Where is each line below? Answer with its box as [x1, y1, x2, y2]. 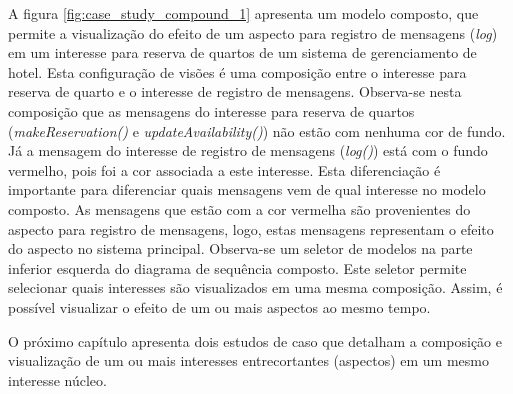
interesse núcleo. [8, 369, 107, 390]
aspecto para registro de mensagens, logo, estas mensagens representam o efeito [8, 218, 494, 239]
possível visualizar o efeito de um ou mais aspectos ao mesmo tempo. [8, 296, 431, 317]
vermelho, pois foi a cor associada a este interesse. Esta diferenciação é [8, 159, 441, 180]
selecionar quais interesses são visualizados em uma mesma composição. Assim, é [8, 277, 503, 298]
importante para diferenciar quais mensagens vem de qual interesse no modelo [8, 179, 486, 200]
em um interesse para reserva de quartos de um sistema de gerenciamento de [8, 42, 477, 63]
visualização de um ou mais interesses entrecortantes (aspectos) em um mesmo [8, 350, 489, 371]
